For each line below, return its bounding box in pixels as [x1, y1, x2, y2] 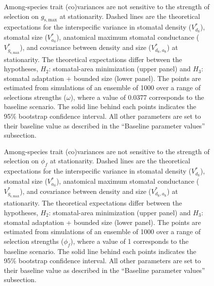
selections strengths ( [4, 92, 66, 102]
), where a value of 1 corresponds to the [70, 236, 189, 246]
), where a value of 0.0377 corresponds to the [70, 92, 204, 102]
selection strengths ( [4, 236, 64, 246]
